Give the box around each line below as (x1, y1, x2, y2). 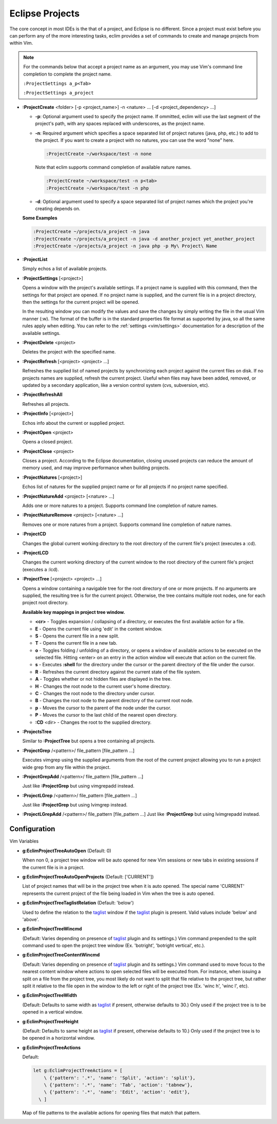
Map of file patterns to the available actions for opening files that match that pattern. (22, 1110, 201, 1116)
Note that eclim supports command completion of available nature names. (35, 164, 192, 171)
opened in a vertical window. (22, 1009, 83, 1015)
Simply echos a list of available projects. (22, 266, 108, 272)
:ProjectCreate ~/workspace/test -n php (46, 185, 149, 191)
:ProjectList (22, 256, 48, 263)
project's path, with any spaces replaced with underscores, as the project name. (35, 121, 205, 127)
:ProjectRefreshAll (22, 391, 63, 398)
